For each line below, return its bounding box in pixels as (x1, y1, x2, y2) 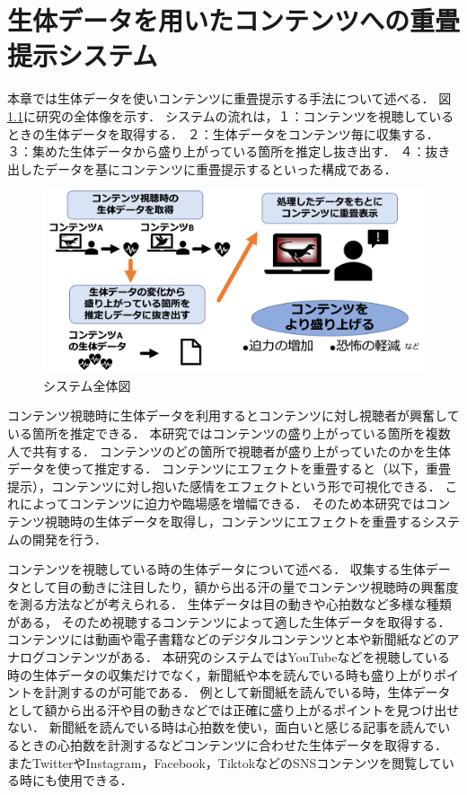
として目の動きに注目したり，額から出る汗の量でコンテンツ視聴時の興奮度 (19, 577, 459, 596)
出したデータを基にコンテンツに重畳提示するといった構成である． (7, 159, 397, 178)
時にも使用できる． (19, 771, 133, 790)
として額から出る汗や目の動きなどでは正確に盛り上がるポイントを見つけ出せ (7, 700, 460, 719)
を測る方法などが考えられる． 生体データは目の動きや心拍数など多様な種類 (7, 595, 452, 614)
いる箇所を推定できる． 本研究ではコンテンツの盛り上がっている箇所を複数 (7, 423, 451, 442)
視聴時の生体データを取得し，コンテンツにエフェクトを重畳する (44, 511, 422, 530)
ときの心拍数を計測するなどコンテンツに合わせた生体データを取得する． (19, 736, 447, 755)
